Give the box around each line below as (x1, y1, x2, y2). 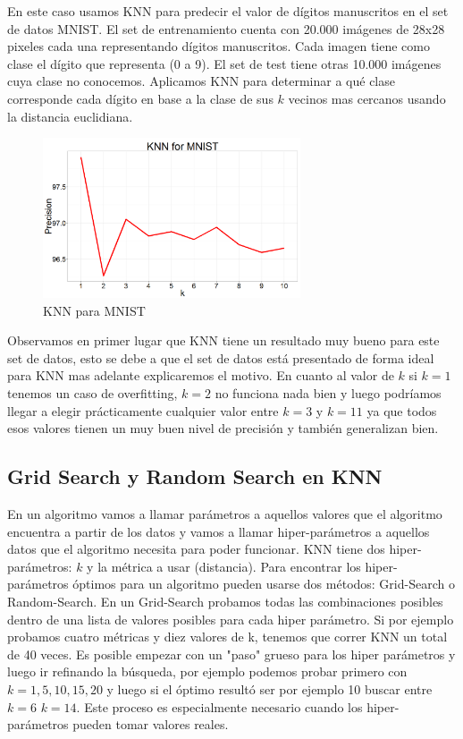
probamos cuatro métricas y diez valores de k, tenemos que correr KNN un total (7, 627, 448, 646)
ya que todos (366, 401, 437, 420)
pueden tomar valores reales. (72, 715, 229, 734)
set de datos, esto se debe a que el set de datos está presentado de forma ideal (7, 348, 434, 367)
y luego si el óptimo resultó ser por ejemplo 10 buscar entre (106, 679, 433, 698)
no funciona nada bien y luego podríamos (215, 384, 442, 402)
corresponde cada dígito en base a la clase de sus (7, 89, 274, 107)
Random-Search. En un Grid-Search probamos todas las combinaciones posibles (7, 591, 443, 610)
